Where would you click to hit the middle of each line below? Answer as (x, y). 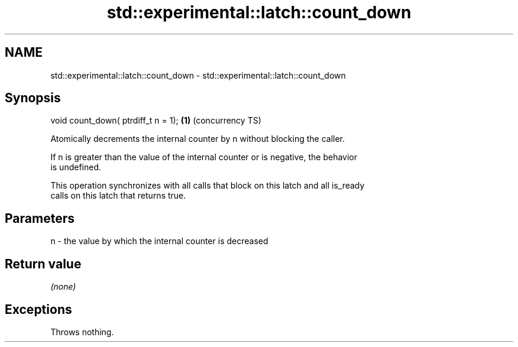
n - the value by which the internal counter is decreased (159, 241)
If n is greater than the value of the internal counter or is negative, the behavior (204, 157)
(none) (63, 287)
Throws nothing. (82, 332)
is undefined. (76, 167)
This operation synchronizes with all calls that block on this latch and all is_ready (208, 186)
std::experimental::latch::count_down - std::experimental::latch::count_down (198, 75)
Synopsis (33, 98)
